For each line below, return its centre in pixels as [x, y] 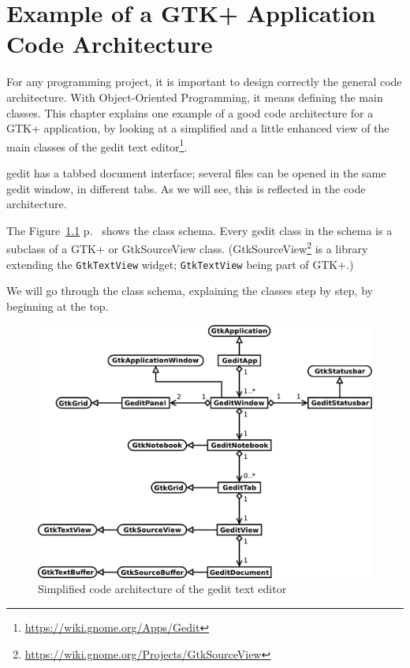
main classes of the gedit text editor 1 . [97, 145]
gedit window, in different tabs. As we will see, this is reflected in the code [186, 188]
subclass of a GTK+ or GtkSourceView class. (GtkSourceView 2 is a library [187, 247]
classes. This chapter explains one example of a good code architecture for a [190, 112]
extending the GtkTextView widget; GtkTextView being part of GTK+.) [180, 264]
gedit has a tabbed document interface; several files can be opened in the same [196, 172]
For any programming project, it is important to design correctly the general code [204, 82]
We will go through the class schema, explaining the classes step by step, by [190, 291]
